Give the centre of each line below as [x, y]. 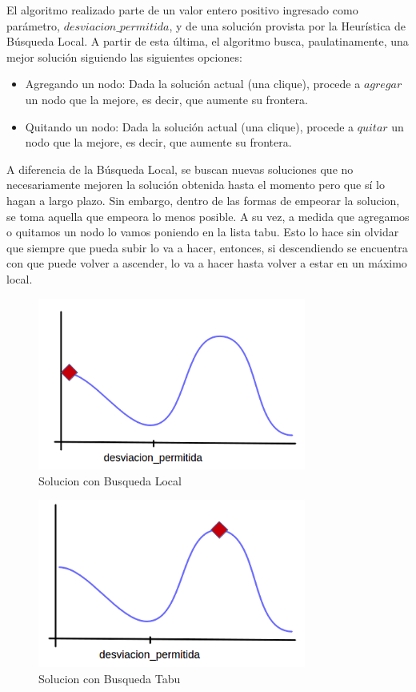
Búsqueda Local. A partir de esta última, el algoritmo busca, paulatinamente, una [208, 41]
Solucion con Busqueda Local [110, 480]
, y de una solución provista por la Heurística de [288, 25]
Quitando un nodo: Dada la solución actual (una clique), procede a [190, 126]
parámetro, [33, 25]
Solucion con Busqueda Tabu [110, 678]
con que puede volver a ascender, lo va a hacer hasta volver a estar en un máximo [207, 263]
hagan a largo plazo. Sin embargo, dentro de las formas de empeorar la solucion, [203, 200]
